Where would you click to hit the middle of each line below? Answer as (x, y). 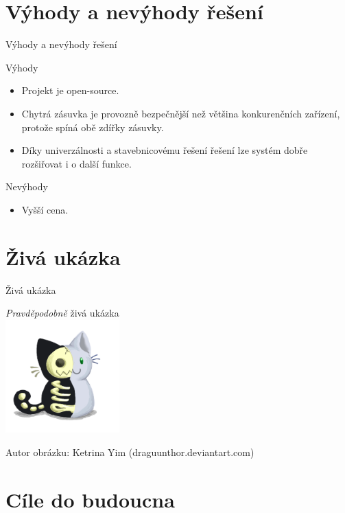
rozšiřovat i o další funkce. (76, 163)
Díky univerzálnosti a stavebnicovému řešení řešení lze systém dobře (165, 150)
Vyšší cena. (45, 209)
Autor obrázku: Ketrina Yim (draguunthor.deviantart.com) (130, 452)
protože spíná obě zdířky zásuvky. (93, 127)
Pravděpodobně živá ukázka (62, 313)
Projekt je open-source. (70, 90)
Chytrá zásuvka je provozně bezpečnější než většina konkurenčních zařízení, (181, 113)
